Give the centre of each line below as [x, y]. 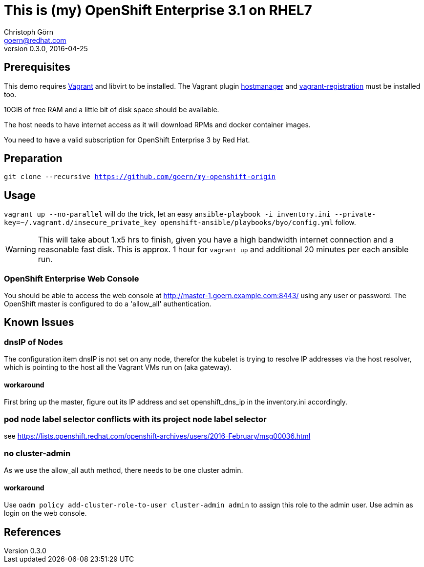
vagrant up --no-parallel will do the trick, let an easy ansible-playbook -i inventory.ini [167, 214]
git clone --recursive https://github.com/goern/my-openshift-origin [140, 177]
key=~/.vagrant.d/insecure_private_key [80, 223]
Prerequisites [37, 67]
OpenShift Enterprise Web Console [72, 278]
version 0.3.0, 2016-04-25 [46, 48]
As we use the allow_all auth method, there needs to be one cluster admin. [124, 470]
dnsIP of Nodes [33, 342]
